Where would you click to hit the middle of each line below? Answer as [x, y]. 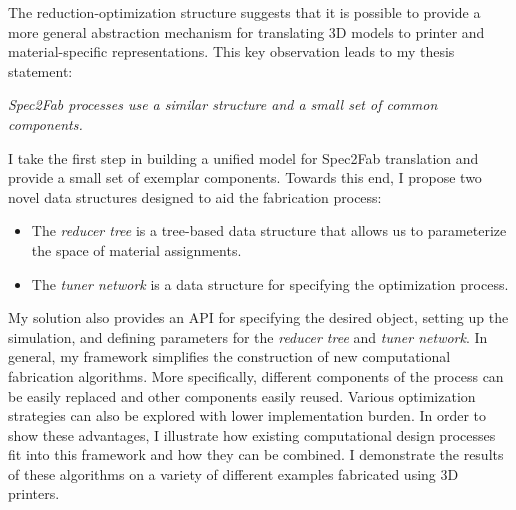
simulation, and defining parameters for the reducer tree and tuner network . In [248, 336]
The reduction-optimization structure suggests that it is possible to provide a [244, 12]
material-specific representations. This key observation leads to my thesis [231, 51]
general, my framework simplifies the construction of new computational [229, 356]
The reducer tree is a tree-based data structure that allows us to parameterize [269, 230]
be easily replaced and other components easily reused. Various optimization [242, 395]
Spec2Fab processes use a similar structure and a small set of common [223, 104]
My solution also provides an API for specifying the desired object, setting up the [258, 317]
